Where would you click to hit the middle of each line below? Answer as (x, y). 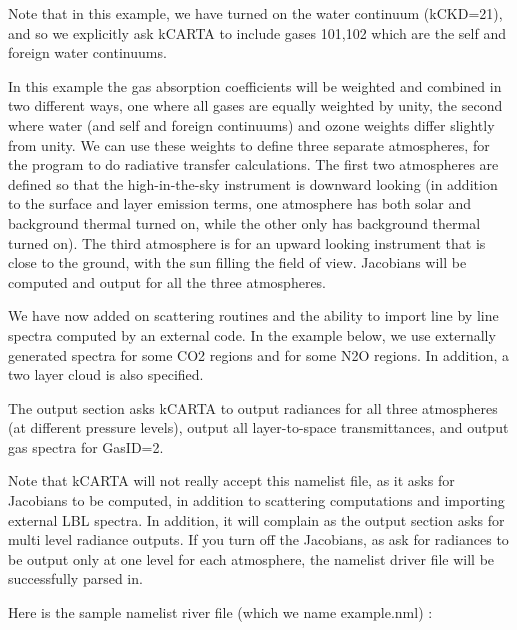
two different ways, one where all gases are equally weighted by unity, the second (255, 105)
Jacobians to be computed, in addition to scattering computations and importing (256, 500)
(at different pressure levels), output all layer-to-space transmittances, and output (258, 427)
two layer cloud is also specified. (106, 374)
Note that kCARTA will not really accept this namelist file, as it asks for (231, 480)
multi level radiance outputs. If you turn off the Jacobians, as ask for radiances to (258, 539)
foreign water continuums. (87, 52)
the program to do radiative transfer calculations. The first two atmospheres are (253, 164)
